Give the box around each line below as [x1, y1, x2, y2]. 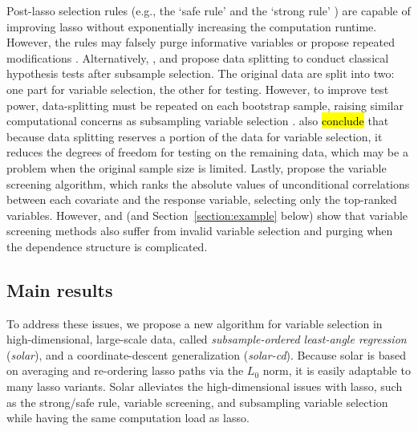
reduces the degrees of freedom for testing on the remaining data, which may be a [6, 144, 408, 161]
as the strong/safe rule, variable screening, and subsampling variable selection [6, 393, 388, 410]
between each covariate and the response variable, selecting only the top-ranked [6, 191, 397, 208]
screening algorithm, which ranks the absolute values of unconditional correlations [6, 175, 410, 192]
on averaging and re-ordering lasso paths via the [6, 362, 244, 379]
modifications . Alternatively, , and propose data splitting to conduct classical [6, 49, 389, 66]
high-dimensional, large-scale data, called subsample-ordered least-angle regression [6, 331, 407, 348]
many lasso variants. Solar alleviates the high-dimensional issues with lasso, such [6, 378, 403, 395]
